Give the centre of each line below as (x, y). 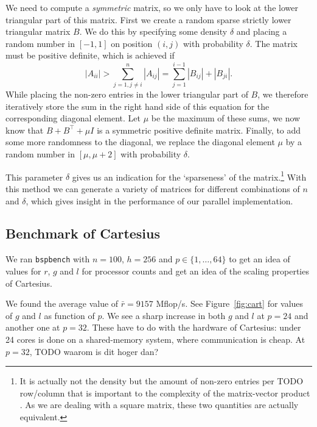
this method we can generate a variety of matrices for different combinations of (153, 188)
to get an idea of (260, 259)
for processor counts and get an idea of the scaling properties (195, 271)
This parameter (34, 177)
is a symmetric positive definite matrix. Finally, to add (199, 130)
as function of (69, 315)
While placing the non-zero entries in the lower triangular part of (127, 94)
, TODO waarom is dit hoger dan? (94, 351)
